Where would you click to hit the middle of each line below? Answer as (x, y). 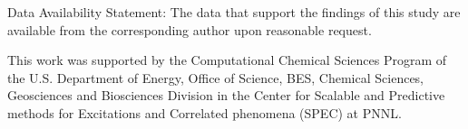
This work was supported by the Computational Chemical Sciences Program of (227, 60)
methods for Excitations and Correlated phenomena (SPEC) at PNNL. (205, 112)
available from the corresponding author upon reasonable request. (190, 29)
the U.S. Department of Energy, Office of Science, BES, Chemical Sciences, (216, 77)
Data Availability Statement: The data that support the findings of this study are (234, 12)
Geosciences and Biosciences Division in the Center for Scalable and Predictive (226, 95)
